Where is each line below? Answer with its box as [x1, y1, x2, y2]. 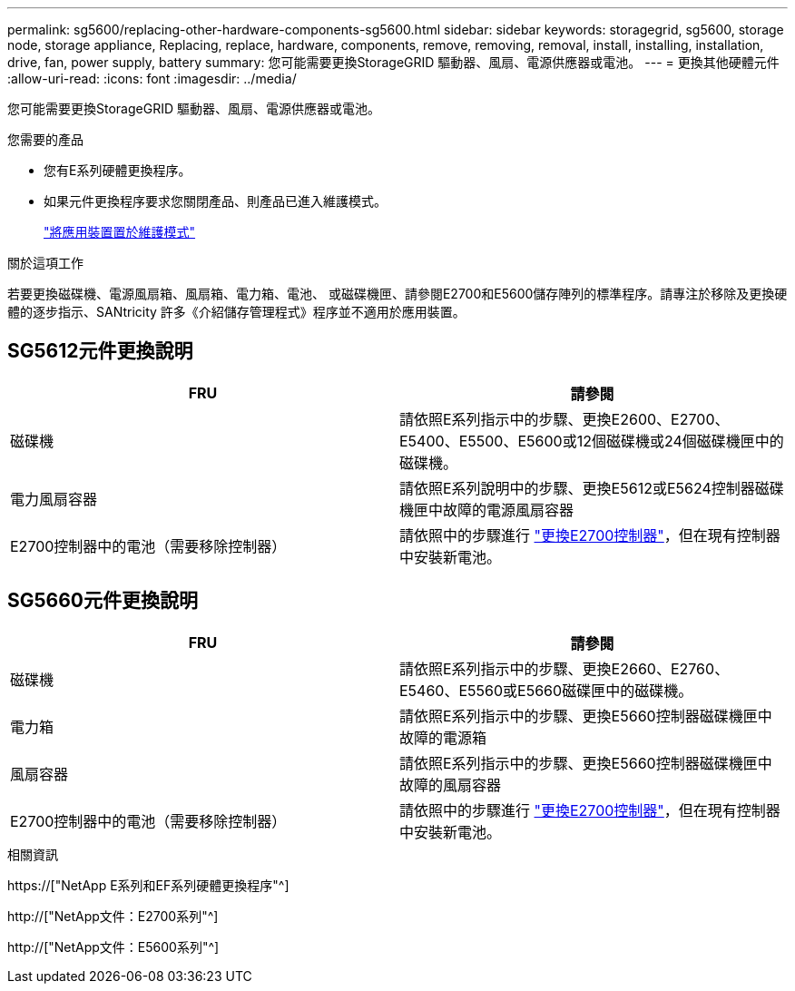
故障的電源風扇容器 [443, 500, 574, 519]
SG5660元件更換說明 [7, 589, 199, 613]
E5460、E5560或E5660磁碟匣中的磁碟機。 [399, 681, 693, 700]
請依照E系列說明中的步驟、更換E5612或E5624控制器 [399, 478, 755, 497]
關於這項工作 [7, 255, 83, 270]
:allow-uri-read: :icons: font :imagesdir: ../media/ [7, 71, 297, 86]
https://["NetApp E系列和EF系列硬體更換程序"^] [7, 877, 290, 893]
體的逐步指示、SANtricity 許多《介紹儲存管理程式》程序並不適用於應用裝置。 [7, 304, 466, 319]
